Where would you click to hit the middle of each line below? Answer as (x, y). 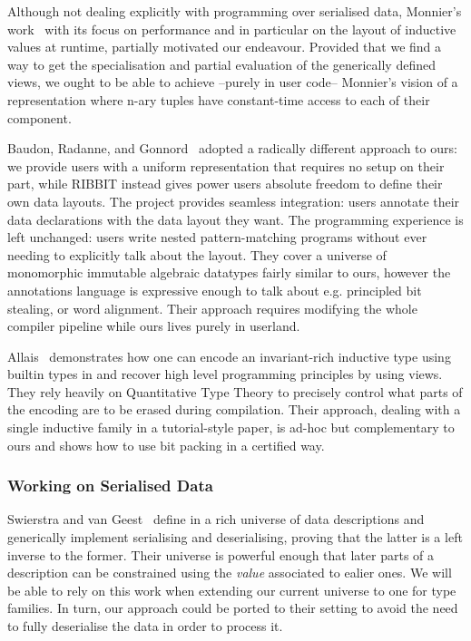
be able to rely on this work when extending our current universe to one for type (232, 590)
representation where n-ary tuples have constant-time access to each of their (219, 99)
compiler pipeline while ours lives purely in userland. (154, 326)
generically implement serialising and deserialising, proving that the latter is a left (235, 537)
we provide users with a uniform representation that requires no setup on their (226, 165)
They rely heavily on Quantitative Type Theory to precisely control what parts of (235, 391)
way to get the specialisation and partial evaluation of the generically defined (221, 64)
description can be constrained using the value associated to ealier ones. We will (230, 573)
